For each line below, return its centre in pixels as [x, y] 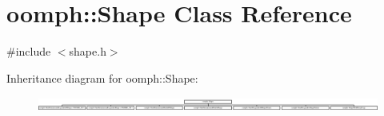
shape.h [88, 51]
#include [29, 51]
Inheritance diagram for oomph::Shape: [102, 77]
